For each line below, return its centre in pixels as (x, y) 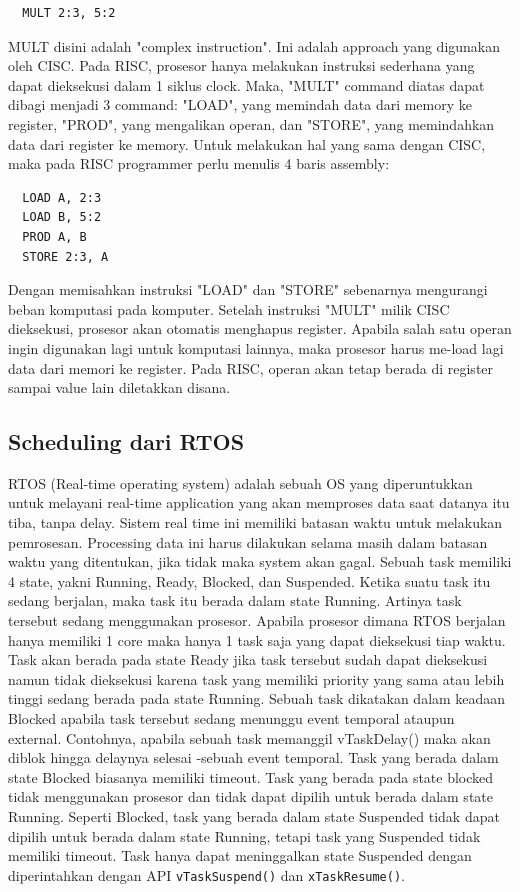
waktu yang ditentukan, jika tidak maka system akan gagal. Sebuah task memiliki (260, 561)
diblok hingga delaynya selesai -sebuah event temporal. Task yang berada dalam (253, 757)
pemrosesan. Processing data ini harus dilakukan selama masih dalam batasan (248, 541)
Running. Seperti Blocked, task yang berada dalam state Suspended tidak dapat (254, 815)
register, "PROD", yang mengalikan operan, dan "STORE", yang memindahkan (251, 123)
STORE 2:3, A (65, 256)
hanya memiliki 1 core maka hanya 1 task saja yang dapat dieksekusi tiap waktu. (257, 639)
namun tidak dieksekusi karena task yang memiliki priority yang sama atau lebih (256, 678)
